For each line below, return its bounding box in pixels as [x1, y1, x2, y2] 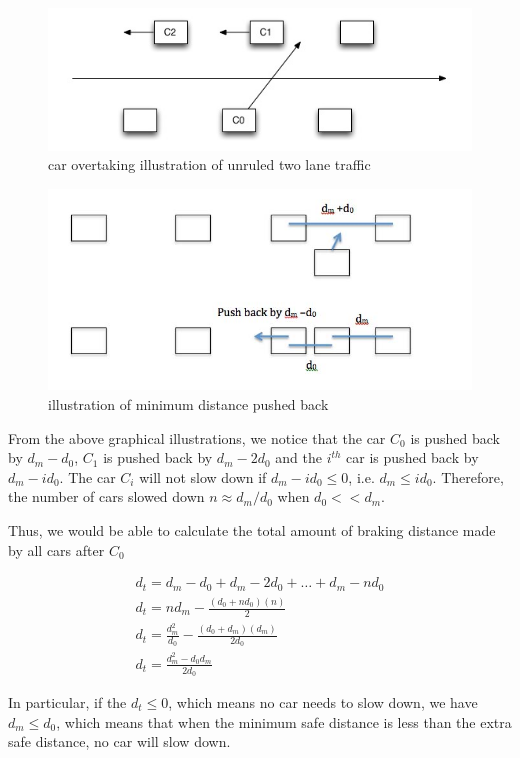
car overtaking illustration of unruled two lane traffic [48, 154, 371, 175]
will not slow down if [139, 466, 267, 487]
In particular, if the [8, 691, 127, 712]
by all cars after [8, 539, 105, 560]
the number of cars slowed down [8, 486, 205, 507]
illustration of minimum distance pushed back [48, 394, 329, 415]
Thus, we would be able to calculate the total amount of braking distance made [8, 520, 496, 541]
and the [275, 447, 322, 468]
